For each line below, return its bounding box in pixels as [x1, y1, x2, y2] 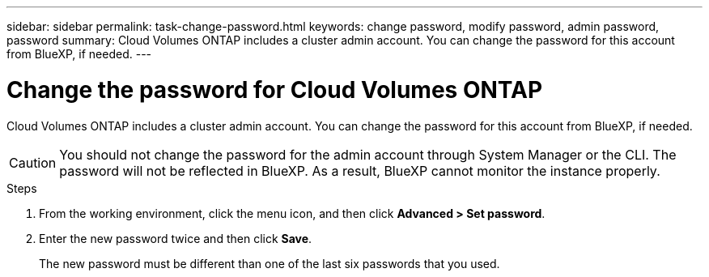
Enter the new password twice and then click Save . [39, 231, 312, 245]
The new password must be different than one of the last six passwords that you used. [39, 256, 500, 271]
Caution [9, 154, 57, 171]
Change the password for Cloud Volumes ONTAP [6, 75, 543, 104]
